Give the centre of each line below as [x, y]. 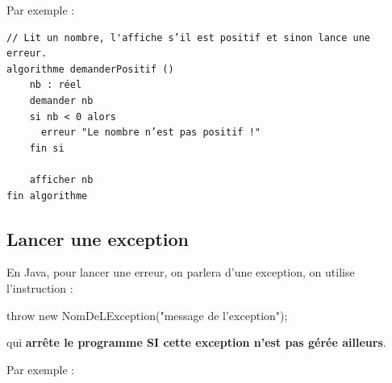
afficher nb [61, 179]
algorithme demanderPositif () [90, 69]
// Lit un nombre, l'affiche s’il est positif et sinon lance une [189, 37]
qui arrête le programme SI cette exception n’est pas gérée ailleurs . [196, 342]
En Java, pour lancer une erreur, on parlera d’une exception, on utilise [181, 272]
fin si [47, 148]
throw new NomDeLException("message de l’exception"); [147, 315]
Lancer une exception [98, 238]
